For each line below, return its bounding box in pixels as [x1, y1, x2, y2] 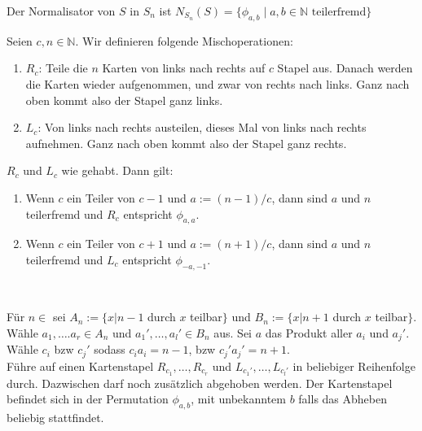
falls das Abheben [298, 390, 387, 407]
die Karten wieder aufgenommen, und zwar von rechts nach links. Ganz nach [25, 75, 410, 92]
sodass [94, 341, 125, 358]
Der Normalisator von [7, 2, 116, 19]
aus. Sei [213, 324, 253, 341]
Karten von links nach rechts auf [102, 59, 266, 76]
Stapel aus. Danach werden [277, 59, 413, 76]
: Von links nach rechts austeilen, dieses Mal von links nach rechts [37, 119, 367, 136]
